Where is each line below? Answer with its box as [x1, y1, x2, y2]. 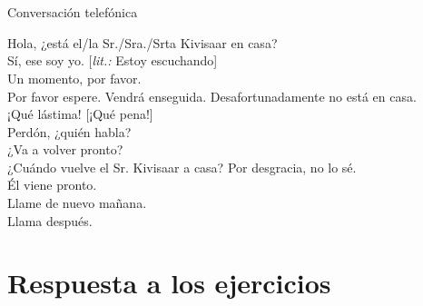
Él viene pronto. [7, 175, 97, 194]
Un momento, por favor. [7, 68, 142, 87]
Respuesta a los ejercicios [7, 264, 331, 301]
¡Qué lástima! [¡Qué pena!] [7, 104, 153, 123]
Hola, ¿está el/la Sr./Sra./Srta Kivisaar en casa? [7, 33, 278, 52]
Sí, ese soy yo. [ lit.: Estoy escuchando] [7, 51, 218, 70]
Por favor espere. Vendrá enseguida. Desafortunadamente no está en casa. [7, 86, 417, 105]
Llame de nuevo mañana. [7, 193, 147, 212]
